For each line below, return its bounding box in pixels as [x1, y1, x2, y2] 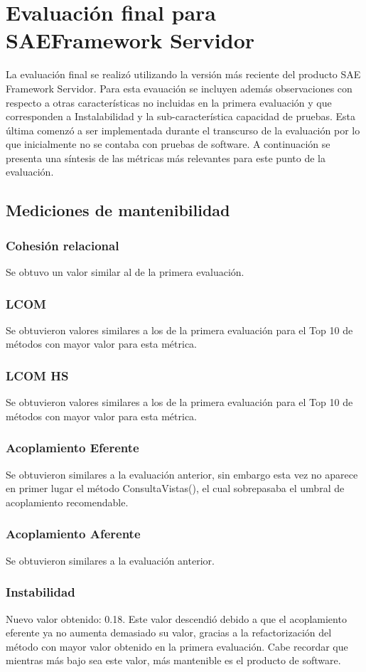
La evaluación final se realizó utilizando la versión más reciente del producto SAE [6, 67, 361, 82]
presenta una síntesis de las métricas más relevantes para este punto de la [6, 150, 325, 165]
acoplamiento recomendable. [6, 494, 129, 509]
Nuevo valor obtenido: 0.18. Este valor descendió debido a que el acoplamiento [6, 611, 347, 626]
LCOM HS [6, 366, 69, 384]
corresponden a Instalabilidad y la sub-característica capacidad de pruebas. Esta [6, 109, 356, 124]
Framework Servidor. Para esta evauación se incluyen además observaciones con [6, 80, 352, 95]
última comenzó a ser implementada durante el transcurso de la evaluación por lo [6, 122, 360, 137]
